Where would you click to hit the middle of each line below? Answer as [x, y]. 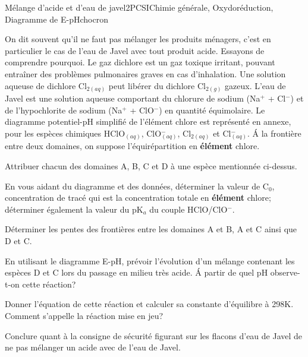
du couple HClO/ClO [188, 209]
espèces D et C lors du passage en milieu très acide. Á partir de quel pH [136, 272]
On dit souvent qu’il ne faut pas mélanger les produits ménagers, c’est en [138, 39]
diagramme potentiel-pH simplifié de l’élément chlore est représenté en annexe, [148, 121]
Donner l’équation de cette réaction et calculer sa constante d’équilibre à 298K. [149, 304]
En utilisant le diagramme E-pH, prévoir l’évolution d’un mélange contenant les [150, 260]
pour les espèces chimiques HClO [65, 133]
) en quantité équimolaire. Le [212, 110]
